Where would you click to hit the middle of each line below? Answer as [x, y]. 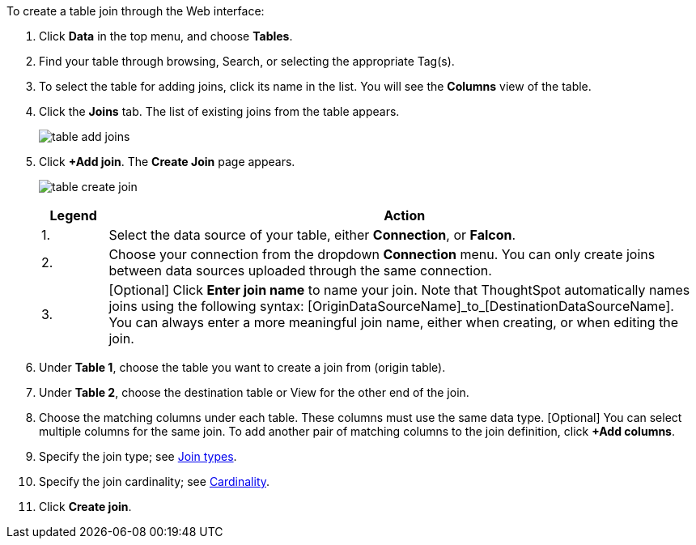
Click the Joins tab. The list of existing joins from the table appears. [219, 111]
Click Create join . [85, 507]
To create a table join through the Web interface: [136, 11]
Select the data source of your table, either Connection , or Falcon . [312, 235]
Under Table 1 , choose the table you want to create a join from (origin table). [242, 367]
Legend [73, 215]
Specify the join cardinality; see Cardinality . [155, 481]
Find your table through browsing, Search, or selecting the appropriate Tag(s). [247, 61]
